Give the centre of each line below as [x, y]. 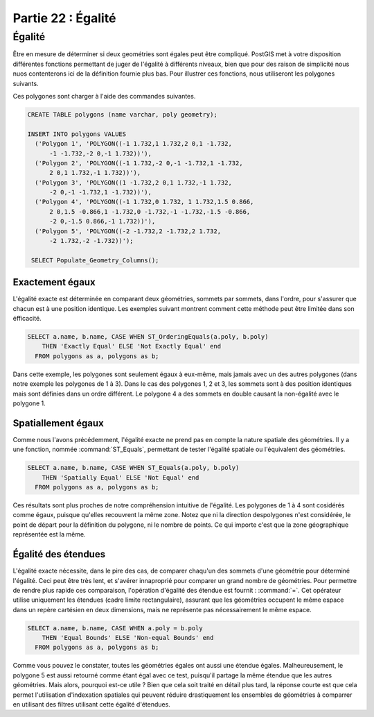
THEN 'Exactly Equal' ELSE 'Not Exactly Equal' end [132, 346]
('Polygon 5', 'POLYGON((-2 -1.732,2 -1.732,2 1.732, [128, 231]
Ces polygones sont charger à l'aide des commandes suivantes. [104, 96]
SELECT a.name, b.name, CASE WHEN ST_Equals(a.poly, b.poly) [133, 468]
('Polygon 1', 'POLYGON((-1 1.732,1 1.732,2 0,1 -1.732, [133, 144]
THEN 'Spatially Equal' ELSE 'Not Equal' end [121, 478]
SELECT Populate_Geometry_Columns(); [95, 260]
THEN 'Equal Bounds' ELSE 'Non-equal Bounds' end [128, 638]
